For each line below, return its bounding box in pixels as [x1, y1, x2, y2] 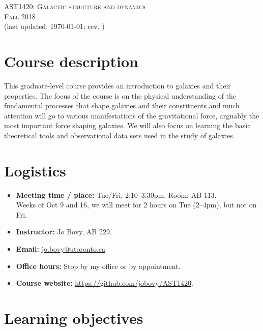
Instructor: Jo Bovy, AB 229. [16, 226, 112, 237]
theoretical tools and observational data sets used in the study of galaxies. [4, 130, 235, 140]
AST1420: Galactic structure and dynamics [4, 1, 145, 11]
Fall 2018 [4, 11, 36, 21]
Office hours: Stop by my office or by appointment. [16, 260, 181, 271]
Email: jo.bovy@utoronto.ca [16, 243, 106, 254]
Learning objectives [4, 307, 143, 328]
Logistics [4, 160, 66, 180]
